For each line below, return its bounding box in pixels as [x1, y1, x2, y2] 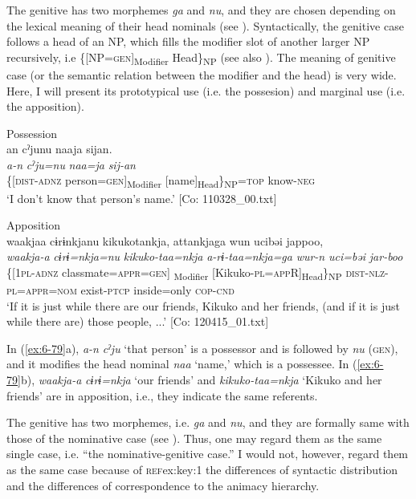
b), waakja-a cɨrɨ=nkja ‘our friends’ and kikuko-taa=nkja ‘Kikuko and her [20, 371, 382, 388]
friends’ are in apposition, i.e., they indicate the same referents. [6, 387, 318, 404]
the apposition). [6, 98, 84, 115]
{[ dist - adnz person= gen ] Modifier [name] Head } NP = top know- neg [6, 172, 316, 191]
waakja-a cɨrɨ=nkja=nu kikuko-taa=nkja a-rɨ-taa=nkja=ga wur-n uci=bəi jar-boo [6, 248, 403, 265]
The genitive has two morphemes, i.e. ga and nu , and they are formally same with [6, 414, 410, 431]
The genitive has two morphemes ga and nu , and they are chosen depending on [6, 2, 396, 18]
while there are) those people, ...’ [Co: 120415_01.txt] [6, 313, 269, 330]
